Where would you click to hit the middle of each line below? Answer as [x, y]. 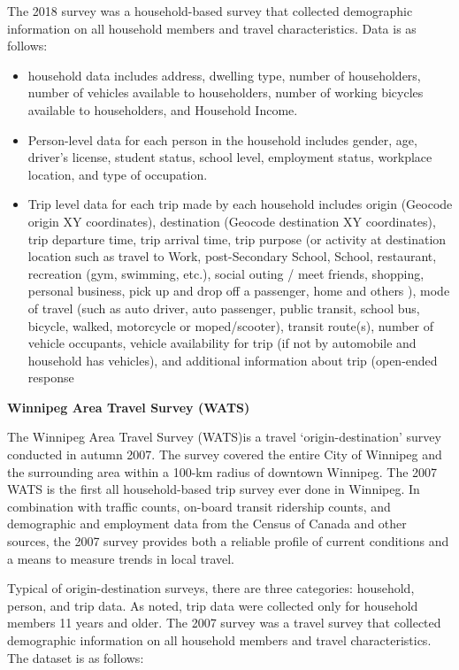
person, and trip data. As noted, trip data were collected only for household [213, 605]
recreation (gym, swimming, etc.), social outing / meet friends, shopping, [226, 273]
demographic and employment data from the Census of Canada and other [207, 524]
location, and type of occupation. [118, 174]
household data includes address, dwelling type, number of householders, [224, 75]
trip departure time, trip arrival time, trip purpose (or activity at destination [237, 239]
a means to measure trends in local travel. [121, 558]
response [51, 377]
